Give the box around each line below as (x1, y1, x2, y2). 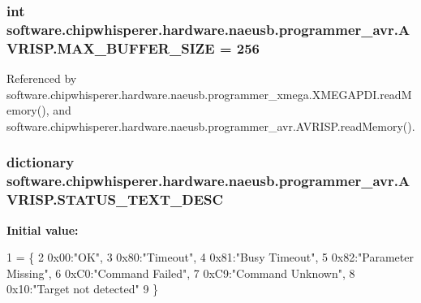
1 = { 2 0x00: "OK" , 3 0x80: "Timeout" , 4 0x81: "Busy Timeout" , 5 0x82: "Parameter (6, 249, 414, 266)
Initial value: (6, 221, 79, 238)
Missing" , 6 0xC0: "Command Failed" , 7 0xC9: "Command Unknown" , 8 (6, 264, 355, 281)
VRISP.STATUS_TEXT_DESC (6, 189, 224, 210)
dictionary (6, 152, 75, 172)
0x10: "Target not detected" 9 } (6, 280, 159, 297)
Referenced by (6, 70, 77, 87)
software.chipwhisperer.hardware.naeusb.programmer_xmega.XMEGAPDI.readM (6, 85, 412, 102)
